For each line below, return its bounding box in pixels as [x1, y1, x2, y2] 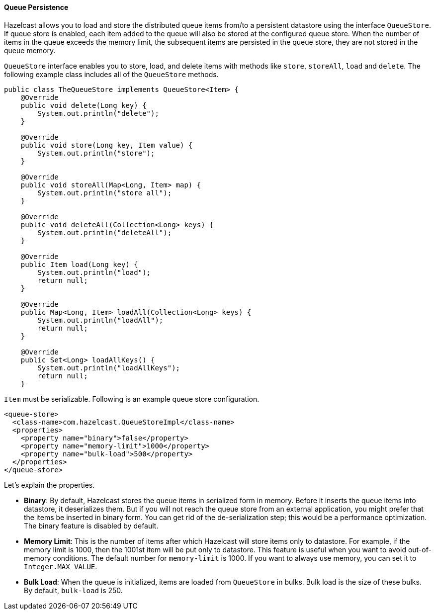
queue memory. [4, 46, 56, 55]
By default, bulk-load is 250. [24, 586, 123, 595]
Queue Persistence [4, 3, 69, 11]
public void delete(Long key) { [20, 101, 147, 109]
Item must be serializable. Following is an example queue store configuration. [4, 394, 260, 403]
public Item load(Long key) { [20, 260, 138, 268]
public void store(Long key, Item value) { [20, 141, 193, 149]
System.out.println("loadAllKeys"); [37, 363, 180, 372]
